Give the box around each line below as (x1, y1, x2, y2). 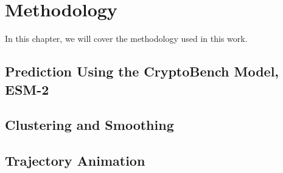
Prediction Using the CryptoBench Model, (5, 62, 279, 81)
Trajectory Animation (5, 151, 145, 170)
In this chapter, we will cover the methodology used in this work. (5, 32, 248, 45)
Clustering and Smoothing (5, 115, 174, 134)
